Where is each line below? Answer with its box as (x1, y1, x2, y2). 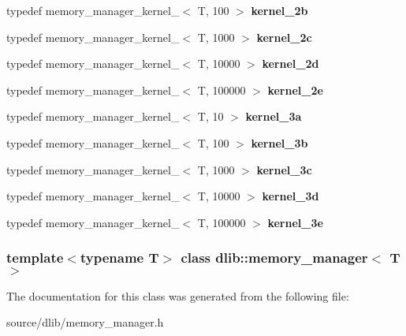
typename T (80, 248, 159, 267)
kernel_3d (262, 188, 319, 204)
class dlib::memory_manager (181, 248, 368, 267)
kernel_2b (251, 2, 308, 18)
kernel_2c (256, 28, 312, 45)
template (6, 248, 64, 267)
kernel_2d (262, 55, 319, 72)
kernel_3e (267, 214, 323, 230)
